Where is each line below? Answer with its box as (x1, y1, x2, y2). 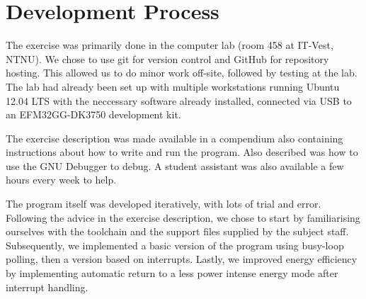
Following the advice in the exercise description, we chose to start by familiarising (6, 210, 360, 225)
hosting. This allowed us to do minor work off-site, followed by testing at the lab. (6, 65, 358, 80)
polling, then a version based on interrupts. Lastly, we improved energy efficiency (6, 252, 358, 266)
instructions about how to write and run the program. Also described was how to (6, 145, 358, 159)
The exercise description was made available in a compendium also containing (6, 130, 343, 145)
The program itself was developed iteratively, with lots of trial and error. (6, 196, 321, 211)
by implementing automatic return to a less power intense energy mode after (6, 266, 338, 281)
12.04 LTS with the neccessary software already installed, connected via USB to (6, 93, 352, 108)
